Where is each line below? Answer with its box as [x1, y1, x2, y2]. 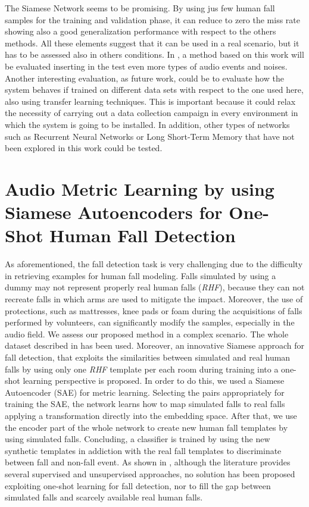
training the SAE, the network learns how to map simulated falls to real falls [5, 398, 285, 410]
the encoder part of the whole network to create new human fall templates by [5, 421, 288, 433]
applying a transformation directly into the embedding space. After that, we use [5, 409, 297, 421]
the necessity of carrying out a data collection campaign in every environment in [5, 107, 298, 119]
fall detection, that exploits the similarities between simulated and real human [5, 350, 291, 363]
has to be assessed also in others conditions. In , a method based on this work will [5, 48, 304, 61]
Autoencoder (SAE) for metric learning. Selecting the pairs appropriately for [5, 386, 285, 398]
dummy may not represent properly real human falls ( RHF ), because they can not [5, 281, 305, 293]
